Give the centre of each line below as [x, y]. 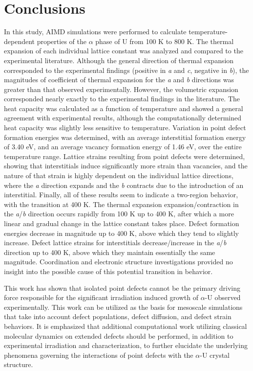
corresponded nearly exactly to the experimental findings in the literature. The [122, 99]
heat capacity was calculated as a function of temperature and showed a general [124, 108]
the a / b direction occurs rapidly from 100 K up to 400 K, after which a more [119, 214]
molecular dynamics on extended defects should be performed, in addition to [119, 336]
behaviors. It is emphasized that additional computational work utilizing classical [126, 326]
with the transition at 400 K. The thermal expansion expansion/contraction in [121, 204]
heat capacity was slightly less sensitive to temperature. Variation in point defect [125, 128]
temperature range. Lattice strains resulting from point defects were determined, [125, 156]
